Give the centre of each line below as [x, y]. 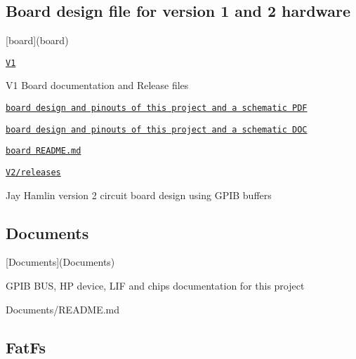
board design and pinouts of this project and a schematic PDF [157, 108]
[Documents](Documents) [60, 262]
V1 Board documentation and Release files [97, 85]
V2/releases [33, 173]
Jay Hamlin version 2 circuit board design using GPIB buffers [139, 195]
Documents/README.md [63, 309]
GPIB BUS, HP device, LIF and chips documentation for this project [155, 286]
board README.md [44, 151]
